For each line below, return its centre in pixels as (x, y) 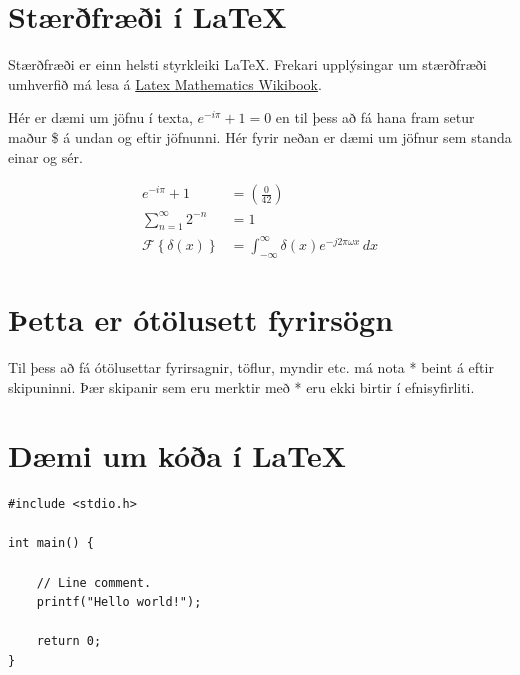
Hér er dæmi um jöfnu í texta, (100, 117)
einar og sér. (45, 156)
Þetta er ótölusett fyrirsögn (201, 318)
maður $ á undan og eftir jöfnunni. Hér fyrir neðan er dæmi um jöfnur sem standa (260, 136)
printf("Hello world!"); (119, 602)
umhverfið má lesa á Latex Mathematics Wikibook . (165, 83)
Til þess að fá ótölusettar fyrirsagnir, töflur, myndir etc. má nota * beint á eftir (251, 366)
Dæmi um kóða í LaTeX (177, 455)
